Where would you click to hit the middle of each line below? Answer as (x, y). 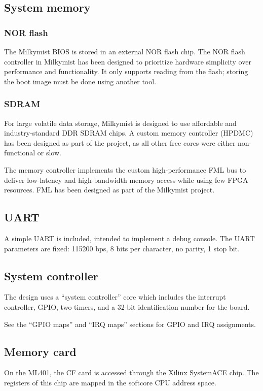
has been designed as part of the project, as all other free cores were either (120, 142)
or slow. (49, 153)
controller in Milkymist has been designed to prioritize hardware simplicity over (128, 61)
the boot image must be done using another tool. (80, 81)
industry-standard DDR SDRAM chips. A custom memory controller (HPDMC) (129, 133)
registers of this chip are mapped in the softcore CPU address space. (110, 382)
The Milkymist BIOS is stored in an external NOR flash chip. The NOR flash (125, 51)
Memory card (40, 351)
